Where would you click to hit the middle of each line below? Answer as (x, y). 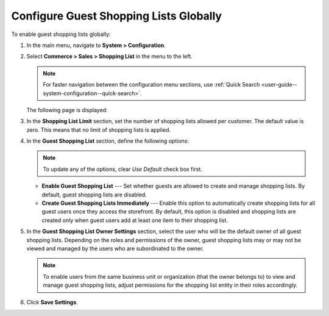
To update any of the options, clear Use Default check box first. (122, 169)
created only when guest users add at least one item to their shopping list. (135, 220)
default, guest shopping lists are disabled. (94, 195)
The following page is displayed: (67, 110)
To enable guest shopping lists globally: (61, 34)
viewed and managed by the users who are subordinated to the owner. (115, 248)
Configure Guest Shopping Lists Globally (117, 16)
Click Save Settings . (52, 302)
